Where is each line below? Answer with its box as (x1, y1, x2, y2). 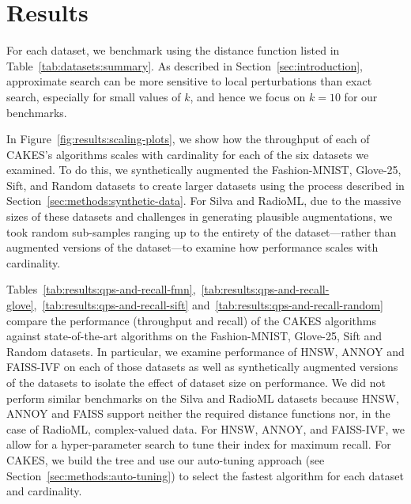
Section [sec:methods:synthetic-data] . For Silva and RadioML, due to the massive (6, 192, 402, 209)
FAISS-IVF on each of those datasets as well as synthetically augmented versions (6, 358, 398, 375)
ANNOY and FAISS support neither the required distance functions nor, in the (6, 405, 390, 422)
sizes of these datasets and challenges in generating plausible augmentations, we (6, 208, 393, 225)
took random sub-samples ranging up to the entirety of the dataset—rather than (6, 223, 397, 240)
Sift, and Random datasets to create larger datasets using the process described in (6, 176, 405, 193)
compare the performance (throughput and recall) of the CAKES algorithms (6, 312, 376, 328)
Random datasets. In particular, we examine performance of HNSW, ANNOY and (6, 343, 405, 359)
